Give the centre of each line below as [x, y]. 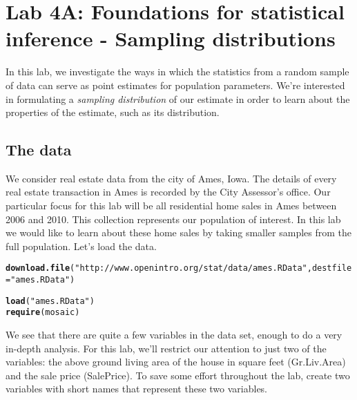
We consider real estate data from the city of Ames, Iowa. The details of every [171, 178]
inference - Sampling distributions [171, 38]
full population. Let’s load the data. [81, 246]
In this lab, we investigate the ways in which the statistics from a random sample [177, 72]
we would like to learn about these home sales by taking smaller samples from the [179, 232]
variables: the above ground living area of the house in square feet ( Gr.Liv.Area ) [176, 362]
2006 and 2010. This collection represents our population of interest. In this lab [173, 219]
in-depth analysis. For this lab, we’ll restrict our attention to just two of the [166, 348]
